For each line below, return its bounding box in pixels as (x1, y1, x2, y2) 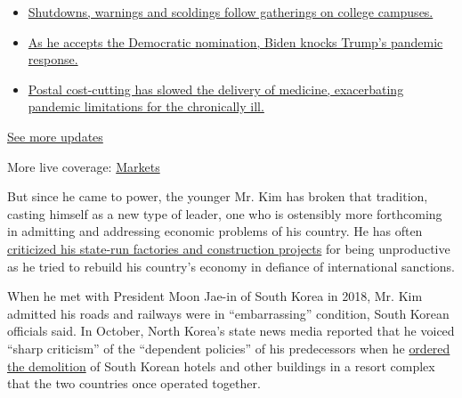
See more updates (7, 126, 103, 145)
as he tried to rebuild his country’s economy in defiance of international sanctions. (7, 256, 456, 275)
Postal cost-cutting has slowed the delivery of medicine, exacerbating (28, 79, 404, 98)
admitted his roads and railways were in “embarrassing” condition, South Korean (7, 304, 450, 322)
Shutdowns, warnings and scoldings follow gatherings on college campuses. (28, 3, 434, 20)
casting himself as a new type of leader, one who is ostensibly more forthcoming (7, 204, 442, 223)
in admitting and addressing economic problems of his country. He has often (7, 222, 423, 240)
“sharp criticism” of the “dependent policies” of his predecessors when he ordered (7, 338, 450, 357)
